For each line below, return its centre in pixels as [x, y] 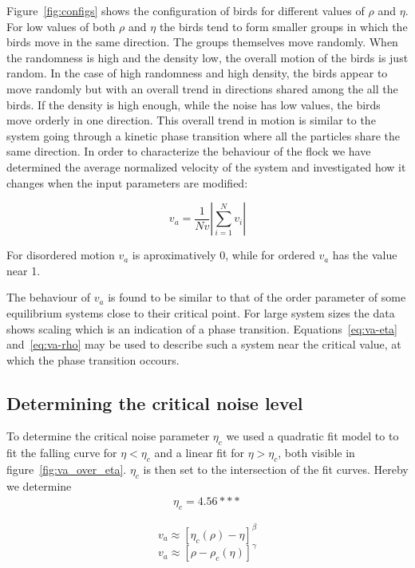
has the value [365, 255]
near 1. [24, 270]
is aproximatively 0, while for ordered [223, 255]
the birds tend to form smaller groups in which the [283, 26]
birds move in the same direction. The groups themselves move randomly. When [202, 42]
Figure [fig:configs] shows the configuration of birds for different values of [186, 10]
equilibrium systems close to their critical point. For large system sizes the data [201, 312]
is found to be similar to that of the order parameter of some [257, 297]
